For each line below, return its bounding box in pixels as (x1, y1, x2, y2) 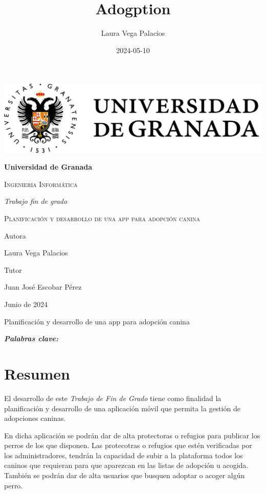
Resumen (4, 363, 70, 384)
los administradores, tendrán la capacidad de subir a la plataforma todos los (4, 450, 243, 460)
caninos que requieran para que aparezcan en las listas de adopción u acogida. (4, 460, 249, 471)
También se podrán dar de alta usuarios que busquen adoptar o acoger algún (4, 470, 245, 481)
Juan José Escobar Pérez (4, 281, 82, 292)
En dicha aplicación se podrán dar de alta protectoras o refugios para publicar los (4, 430, 260, 440)
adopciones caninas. (4, 413, 66, 424)
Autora (4, 230, 26, 241)
